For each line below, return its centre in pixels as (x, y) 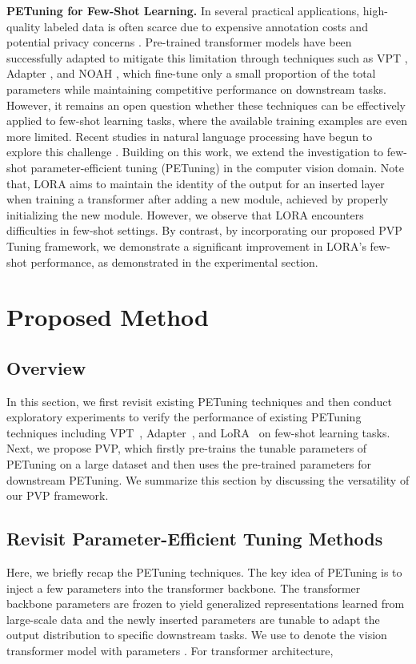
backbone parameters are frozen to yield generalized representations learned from (206, 604)
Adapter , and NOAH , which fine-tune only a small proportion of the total (191, 73)
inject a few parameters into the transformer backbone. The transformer (184, 588)
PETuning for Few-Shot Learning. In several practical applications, (183, 10)
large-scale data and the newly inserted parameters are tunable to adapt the (193, 619)
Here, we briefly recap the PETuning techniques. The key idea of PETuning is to (204, 572)
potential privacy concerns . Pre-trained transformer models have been (179, 42)
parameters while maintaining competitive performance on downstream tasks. (196, 89)
